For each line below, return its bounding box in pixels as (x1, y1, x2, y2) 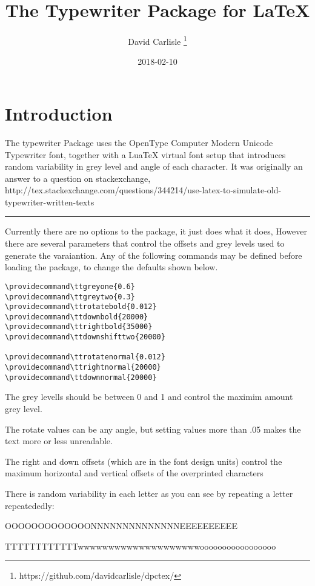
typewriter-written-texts (5, 195, 94, 208)
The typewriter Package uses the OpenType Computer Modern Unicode (5, 136, 273, 148)
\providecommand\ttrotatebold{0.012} (5, 302, 157, 311)
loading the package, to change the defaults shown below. (5, 261, 218, 273)
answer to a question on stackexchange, (5, 171, 151, 184)
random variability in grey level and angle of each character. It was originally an (5, 160, 303, 173)
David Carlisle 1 (128, 33, 187, 47)
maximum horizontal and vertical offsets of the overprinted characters (5, 467, 264, 479)
